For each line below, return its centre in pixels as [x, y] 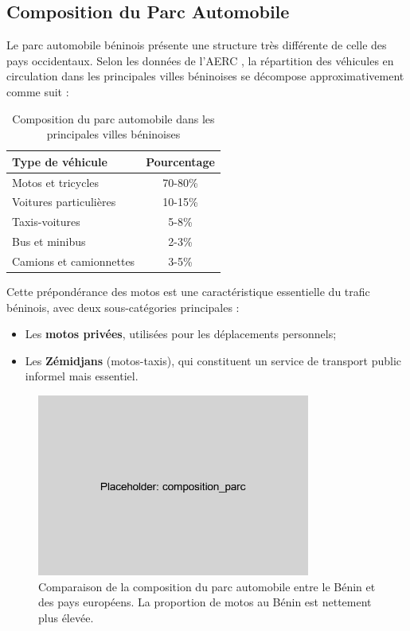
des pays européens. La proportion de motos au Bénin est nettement [205, 602]
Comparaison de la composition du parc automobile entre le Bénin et [207, 586]
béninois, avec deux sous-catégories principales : [123, 307]
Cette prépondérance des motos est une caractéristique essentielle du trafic [188, 292]
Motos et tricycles [56, 182]
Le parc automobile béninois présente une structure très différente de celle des [197, 45]
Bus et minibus [49, 241]
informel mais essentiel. [82, 376]
